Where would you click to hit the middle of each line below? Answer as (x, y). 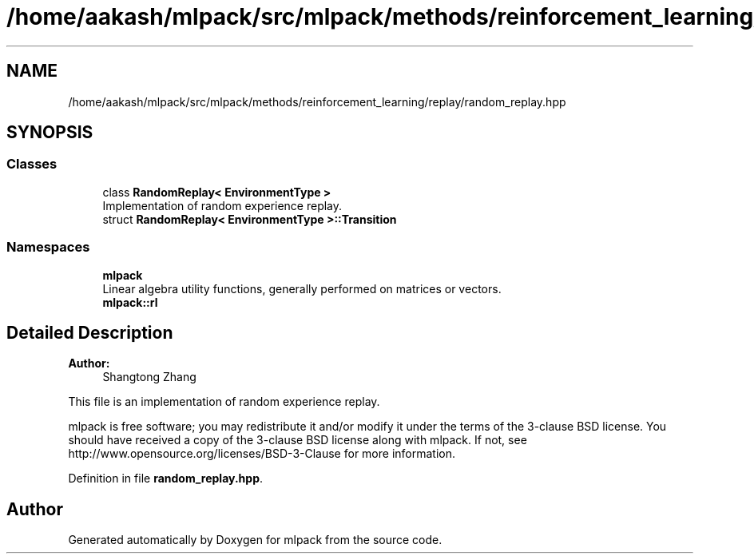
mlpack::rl (130, 302)
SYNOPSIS (50, 133)
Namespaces (48, 247)
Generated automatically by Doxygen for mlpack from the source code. (255, 540)
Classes (32, 164)
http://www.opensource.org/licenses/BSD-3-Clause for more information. (262, 454)
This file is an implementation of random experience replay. (224, 402)
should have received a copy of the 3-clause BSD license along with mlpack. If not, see (298, 440)
